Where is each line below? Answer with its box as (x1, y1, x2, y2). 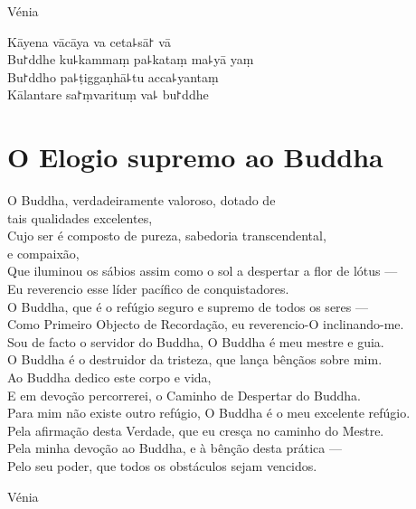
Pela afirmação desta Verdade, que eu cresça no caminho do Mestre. (7, 420, 384, 439)
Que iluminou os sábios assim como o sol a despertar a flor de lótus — (7, 261, 398, 280)
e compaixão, (7, 243, 80, 262)
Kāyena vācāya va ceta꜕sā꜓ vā (7, 32, 171, 51)
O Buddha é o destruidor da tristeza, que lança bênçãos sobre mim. (7, 350, 383, 369)
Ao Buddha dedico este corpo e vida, (7, 368, 212, 387)
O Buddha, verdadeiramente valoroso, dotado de (7, 191, 276, 210)
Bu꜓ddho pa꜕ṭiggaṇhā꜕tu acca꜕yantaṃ (7, 67, 219, 86)
